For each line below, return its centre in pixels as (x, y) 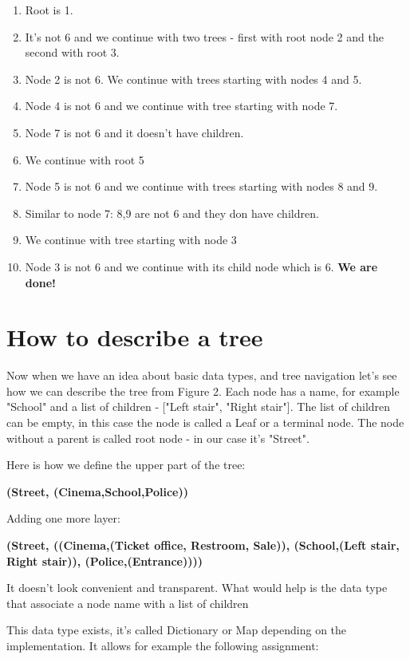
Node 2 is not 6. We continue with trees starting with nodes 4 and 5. (193, 79)
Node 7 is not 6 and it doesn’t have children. (134, 132)
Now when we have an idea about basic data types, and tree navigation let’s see (202, 375)
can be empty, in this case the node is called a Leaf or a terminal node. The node (205, 422)
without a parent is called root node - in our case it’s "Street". (158, 438)
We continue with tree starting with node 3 (131, 240)
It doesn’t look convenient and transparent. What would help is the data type (197, 588)
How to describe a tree (135, 337)
